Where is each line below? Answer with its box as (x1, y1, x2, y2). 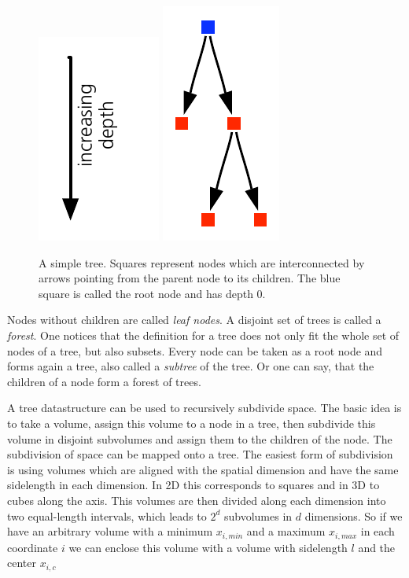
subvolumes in (223, 507, 293, 524)
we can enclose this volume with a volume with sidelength (68, 539, 348, 555)
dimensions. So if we (304, 507, 403, 524)
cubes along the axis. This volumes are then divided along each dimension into (7, 491, 386, 508)
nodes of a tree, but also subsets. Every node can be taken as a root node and (7, 342, 383, 359)
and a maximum (246, 523, 326, 539)
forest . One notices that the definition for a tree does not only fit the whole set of (7, 326, 400, 343)
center (7, 554, 36, 571)
